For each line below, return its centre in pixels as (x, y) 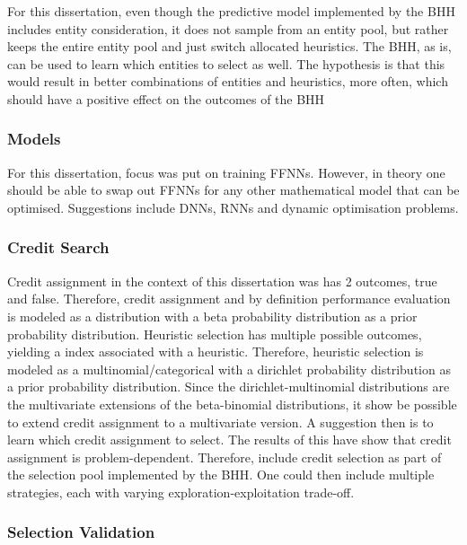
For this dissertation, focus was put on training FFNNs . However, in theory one (226, 172)
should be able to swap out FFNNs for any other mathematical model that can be (233, 190)
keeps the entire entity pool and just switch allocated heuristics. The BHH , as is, (229, 46)
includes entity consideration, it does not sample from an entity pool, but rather (228, 28)
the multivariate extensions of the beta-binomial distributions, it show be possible (232, 404)
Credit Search (58, 247)
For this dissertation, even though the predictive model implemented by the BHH (231, 11)
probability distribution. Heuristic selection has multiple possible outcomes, (215, 334)
